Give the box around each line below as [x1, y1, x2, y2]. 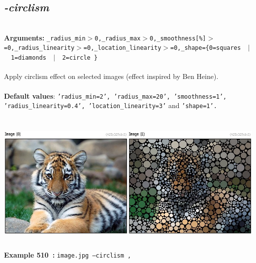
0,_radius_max [95, 35, 141, 42]
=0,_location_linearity [83, 44, 161, 52]
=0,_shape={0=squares [170, 44, 241, 52]
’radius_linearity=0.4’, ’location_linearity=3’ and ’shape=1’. [4, 100, 217, 111]
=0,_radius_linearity [4, 44, 75, 52]
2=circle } [62, 54, 98, 62]
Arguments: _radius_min [4, 32, 86, 42]
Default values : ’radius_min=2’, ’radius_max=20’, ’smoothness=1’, [4, 90, 227, 101]
